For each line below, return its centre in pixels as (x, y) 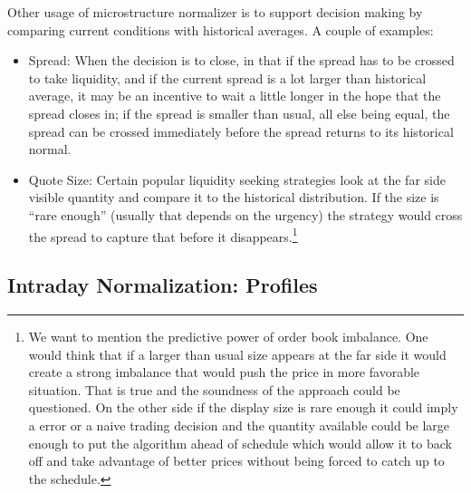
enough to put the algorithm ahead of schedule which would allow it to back (240, 443)
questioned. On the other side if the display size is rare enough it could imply (243, 407)
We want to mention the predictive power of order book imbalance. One (228, 336)
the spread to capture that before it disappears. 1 (163, 235)
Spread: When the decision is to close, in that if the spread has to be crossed (241, 60)
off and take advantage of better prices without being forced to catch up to (236, 461)
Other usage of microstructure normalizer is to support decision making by (215, 12)
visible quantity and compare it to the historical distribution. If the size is (234, 197)
